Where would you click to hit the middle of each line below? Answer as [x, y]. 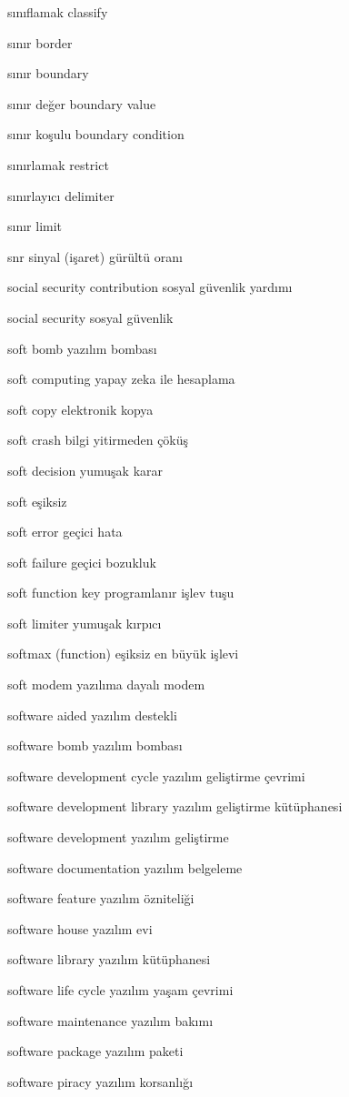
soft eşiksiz [37, 501]
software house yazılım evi [80, 928]
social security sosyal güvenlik [90, 317]
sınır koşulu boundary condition [96, 134]
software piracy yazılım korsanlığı [100, 1081]
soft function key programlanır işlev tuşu [121, 593]
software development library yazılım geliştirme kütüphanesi [175, 806]
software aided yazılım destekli [92, 715]
